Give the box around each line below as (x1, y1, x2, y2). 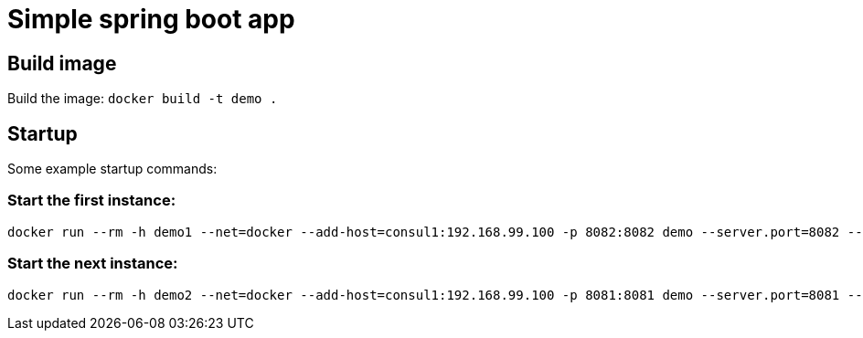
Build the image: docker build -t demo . (7, 90, 278, 107)
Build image (7, 51, 117, 75)
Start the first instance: (7, 191, 176, 210)
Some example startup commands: (7, 161, 218, 177)
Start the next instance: (7, 254, 178, 273)
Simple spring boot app (7, 4, 295, 35)
